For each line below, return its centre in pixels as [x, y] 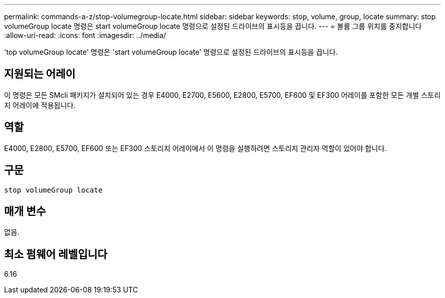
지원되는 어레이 [40, 74]
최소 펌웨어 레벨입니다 [56, 254]
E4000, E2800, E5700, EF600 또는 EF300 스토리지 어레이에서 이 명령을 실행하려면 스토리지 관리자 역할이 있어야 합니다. [196, 148]
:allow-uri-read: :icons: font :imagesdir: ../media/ [85, 35]
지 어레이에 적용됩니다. [40, 105]
